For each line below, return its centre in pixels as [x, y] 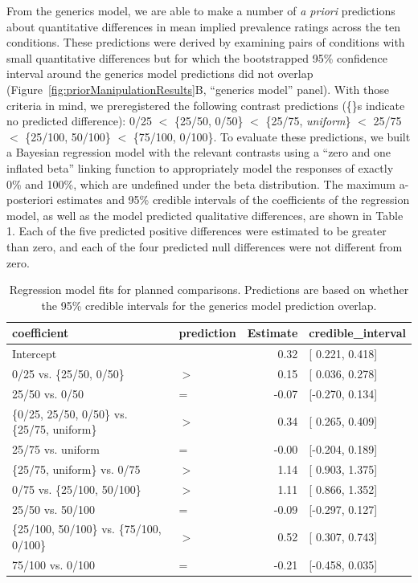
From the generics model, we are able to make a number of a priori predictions [201, 10]
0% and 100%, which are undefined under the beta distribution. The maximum [201, 183]
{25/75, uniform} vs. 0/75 [76, 469]
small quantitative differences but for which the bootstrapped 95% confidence [197, 57]
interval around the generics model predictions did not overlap [160, 73]
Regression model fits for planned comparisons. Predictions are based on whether [209, 289]
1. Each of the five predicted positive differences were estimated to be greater [197, 231]
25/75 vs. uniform [56, 449]
